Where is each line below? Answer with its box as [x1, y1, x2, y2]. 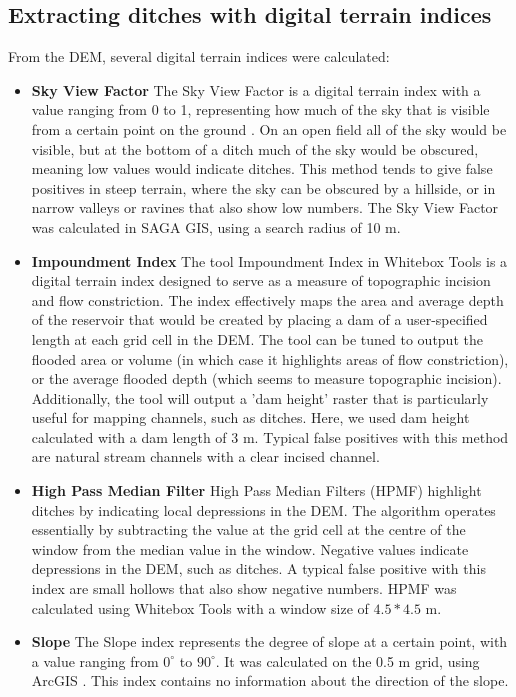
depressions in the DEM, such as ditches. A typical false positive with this [31, 558, 486, 579]
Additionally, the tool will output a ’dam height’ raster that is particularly [31, 387, 489, 408]
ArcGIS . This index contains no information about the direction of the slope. [31, 670, 509, 691]
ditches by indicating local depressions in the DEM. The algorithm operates [31, 499, 496, 520]
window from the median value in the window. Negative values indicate [31, 538, 469, 559]
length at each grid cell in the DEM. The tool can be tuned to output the [31, 328, 483, 349]
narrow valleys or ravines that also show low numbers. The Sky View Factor [31, 197, 499, 218]
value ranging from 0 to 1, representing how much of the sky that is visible [31, 99, 490, 120]
